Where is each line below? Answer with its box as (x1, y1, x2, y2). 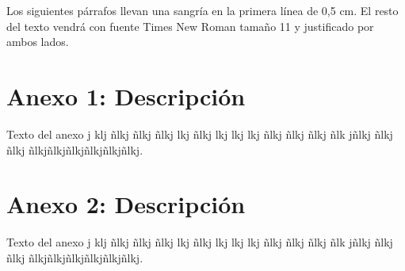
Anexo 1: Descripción (6, 79, 246, 112)
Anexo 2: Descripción (6, 188, 246, 220)
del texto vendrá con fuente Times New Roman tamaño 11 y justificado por (6, 17, 374, 34)
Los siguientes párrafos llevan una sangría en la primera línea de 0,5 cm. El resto (6, 2, 399, 18)
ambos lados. (6, 33, 69, 50)
